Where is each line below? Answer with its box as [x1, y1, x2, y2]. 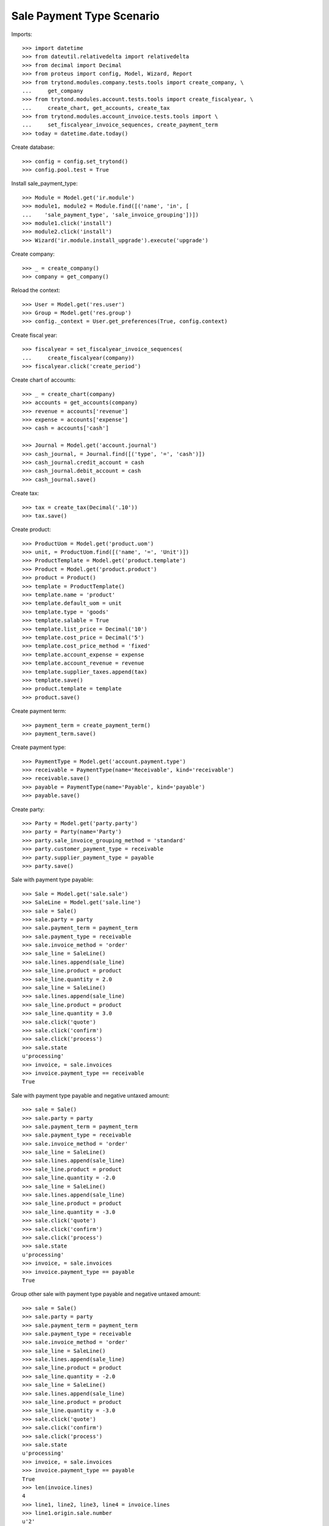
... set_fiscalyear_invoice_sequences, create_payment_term [22, 121, 219, 128]
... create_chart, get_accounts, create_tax [22, 104, 170, 111]
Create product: [11, 526, 51, 533]
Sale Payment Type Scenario [11, 9, 160, 23]
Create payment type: [11, 743, 66, 751]
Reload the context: [11, 287, 60, 294]
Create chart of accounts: [11, 376, 76, 384]
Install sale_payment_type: [11, 180, 78, 187]
